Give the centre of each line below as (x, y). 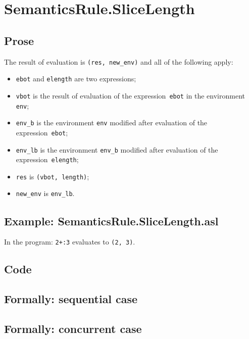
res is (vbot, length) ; (53, 176)
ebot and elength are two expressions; (76, 79)
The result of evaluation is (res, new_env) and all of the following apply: (119, 61)
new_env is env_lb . (45, 193)
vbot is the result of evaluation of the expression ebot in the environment (131, 95)
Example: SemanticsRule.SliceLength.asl (111, 221)
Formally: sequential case (71, 299)
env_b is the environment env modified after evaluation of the (112, 123)
